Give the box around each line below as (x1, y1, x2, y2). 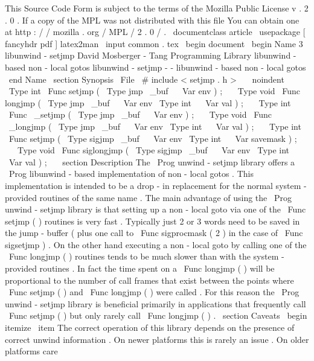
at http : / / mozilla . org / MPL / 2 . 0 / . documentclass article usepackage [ (5, 25, 306, 38)
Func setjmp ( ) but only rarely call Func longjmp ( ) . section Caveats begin (8, 309, 307, 322)
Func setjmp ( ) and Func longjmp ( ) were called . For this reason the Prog (8, 286, 300, 298)
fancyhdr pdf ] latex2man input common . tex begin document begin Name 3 (5, 37, 303, 50)
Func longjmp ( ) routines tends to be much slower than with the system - (8, 250, 284, 263)
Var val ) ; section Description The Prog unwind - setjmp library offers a (8, 155, 295, 168)
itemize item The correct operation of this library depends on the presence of (5, 321, 295, 334)
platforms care (5, 345, 58, 357)
